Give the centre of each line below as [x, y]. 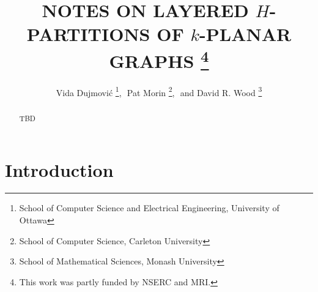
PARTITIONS [88, 34]
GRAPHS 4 [159, 59]
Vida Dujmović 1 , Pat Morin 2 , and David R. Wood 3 [159, 91]
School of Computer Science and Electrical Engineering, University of [149, 208]
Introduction [59, 169]
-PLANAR [246, 34]
